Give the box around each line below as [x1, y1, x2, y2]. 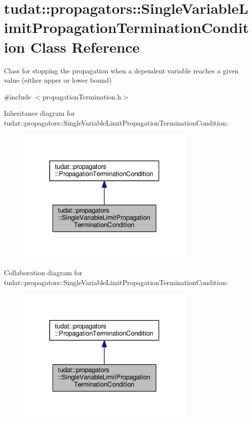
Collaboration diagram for [4, 267, 83, 277]
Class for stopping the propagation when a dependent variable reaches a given [4, 65, 239, 75]
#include [4, 91, 31, 101]
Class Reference [30, 36, 140, 57]
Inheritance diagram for [4, 108, 75, 118]
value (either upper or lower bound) [4, 75, 112, 85]
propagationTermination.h [42, 91, 121, 101]
